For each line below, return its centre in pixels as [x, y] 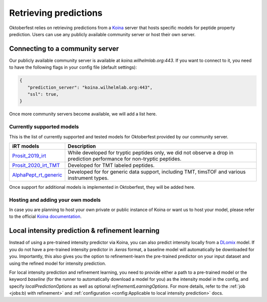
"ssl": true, [43, 94]
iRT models [26, 146]
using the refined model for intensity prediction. [58, 263]
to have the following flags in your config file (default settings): [73, 67]
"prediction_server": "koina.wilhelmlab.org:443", [90, 87]
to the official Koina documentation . [45, 216]
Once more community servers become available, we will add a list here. [83, 114]
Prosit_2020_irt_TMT [36, 165]
